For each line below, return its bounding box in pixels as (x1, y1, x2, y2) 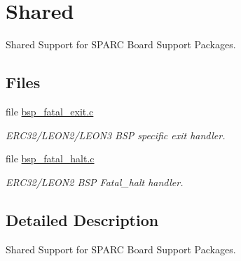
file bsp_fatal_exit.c (6, 104, 94, 118)
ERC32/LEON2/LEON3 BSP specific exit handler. (6, 127, 226, 142)
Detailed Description (6, 209, 159, 230)
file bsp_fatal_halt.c (6, 151, 95, 166)
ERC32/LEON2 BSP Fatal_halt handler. (6, 174, 184, 189)
